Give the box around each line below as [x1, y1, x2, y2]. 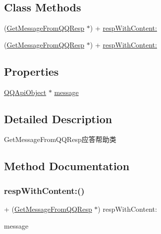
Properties [4, 63, 59, 79]
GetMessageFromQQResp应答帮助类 [4, 134, 116, 144]
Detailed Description [4, 111, 112, 126]
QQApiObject [4, 87, 47, 97]
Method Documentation [4, 158, 130, 174]
